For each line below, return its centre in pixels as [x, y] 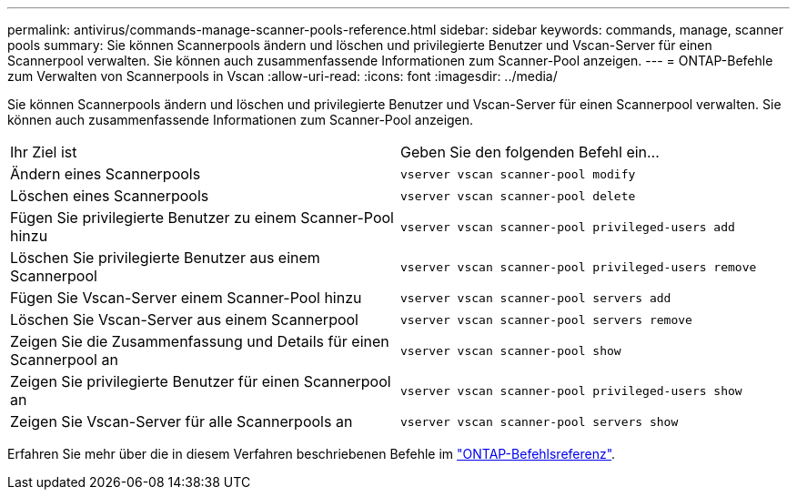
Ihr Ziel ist [44, 152]
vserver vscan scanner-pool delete [518, 196]
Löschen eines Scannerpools [110, 196]
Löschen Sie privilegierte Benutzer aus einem [165, 258]
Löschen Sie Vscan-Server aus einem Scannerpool [184, 319]
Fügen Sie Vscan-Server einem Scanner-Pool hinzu [186, 298]
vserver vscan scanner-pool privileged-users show [571, 390]
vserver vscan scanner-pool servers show [540, 421]
